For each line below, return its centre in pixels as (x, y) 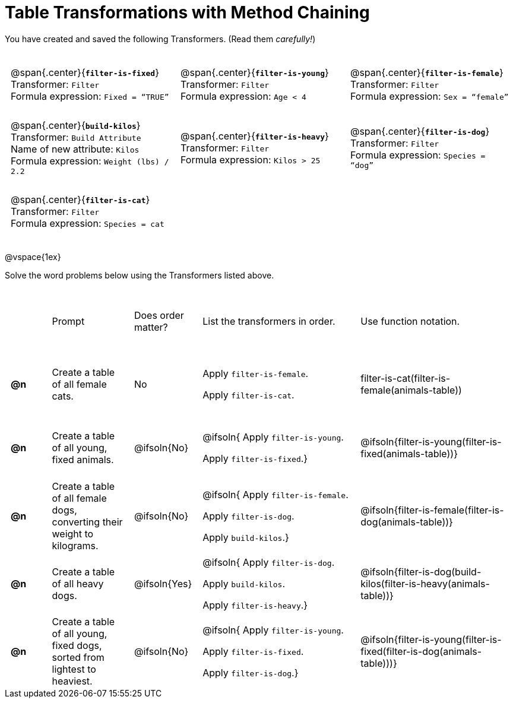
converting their (87, 522)
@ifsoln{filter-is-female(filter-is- (432, 510)
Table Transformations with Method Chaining (187, 12)
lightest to (74, 669)
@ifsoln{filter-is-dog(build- (421, 572)
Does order (159, 315)
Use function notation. (410, 321)
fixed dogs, (77, 646)
